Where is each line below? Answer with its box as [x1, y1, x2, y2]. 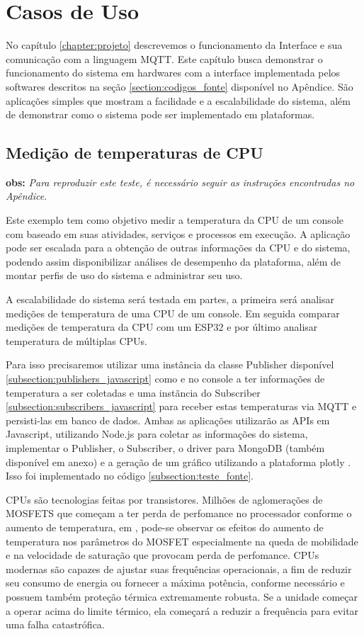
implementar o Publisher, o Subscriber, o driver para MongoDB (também [6, 440, 325, 455]
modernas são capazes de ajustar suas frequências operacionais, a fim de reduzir [6, 561, 352, 576]
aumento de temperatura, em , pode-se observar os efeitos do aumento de [6, 519, 324, 534]
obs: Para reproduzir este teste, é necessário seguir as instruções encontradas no [6, 174, 355, 189]
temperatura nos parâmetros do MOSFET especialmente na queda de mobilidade [6, 533, 358, 548]
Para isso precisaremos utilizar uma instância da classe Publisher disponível [6, 357, 334, 372]
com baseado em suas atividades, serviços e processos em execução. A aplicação [6, 226, 351, 241]
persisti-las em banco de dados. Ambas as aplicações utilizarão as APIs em [6, 412, 330, 427]
